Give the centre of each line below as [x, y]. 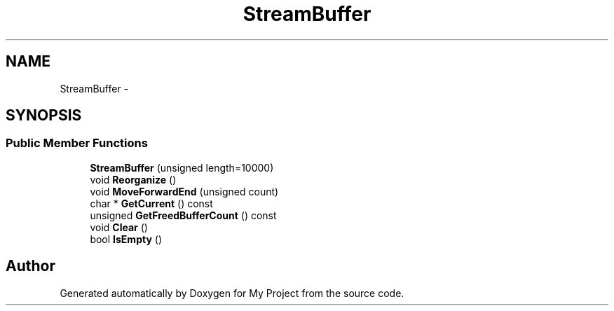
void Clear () [119, 227]
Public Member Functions [77, 143]
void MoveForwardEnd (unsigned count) [184, 191]
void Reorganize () [133, 179]
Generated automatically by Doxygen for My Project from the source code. [232, 293]
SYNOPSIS [44, 116]
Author [30, 266]
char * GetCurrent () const [151, 203]
